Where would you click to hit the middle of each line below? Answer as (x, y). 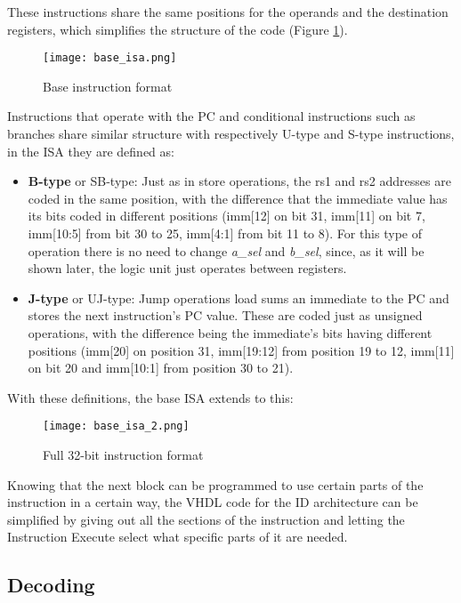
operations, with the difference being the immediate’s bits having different (230, 332)
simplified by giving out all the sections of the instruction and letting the (206, 519)
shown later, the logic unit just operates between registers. (187, 268)
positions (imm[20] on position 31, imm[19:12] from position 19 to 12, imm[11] (241, 350)
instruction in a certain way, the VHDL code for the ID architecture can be (213, 502)
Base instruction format (108, 86)
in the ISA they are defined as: (91, 151)
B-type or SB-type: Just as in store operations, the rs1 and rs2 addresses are (239, 181)
